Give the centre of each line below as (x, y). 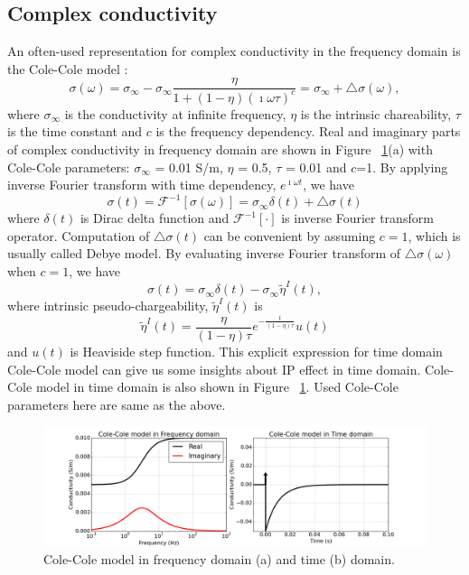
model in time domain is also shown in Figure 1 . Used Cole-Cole (217, 387)
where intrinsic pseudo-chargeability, (108, 306)
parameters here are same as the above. (117, 404)
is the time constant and (75, 131)
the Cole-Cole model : (68, 68)
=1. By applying (402, 167)
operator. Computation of (79, 235)
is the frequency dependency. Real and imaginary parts (308, 131)
